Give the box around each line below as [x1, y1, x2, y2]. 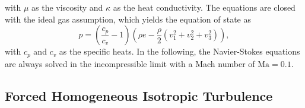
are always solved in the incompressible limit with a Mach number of [5, 57, 255, 69]
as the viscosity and [31, 1, 103, 13]
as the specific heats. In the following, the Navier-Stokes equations [59, 45, 300, 58]
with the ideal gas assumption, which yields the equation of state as [5, 12, 252, 25]
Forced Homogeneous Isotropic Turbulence [5, 86, 273, 104]
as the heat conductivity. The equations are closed [113, 1, 296, 13]
